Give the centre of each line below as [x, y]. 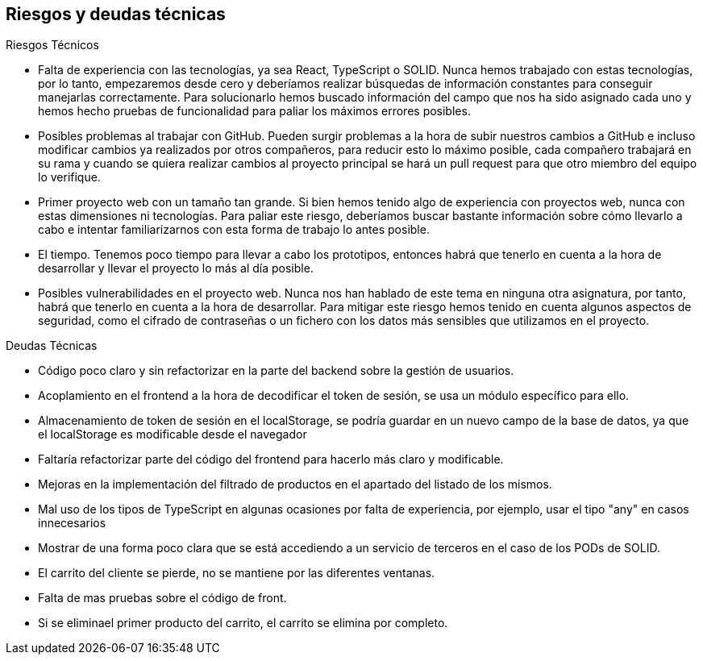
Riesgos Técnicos [52, 45]
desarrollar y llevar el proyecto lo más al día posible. [176, 268]
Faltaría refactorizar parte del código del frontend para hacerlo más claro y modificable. [271, 459]
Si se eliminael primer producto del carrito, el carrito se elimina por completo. [243, 623]
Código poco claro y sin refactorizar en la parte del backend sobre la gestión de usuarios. [276, 371]
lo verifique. [69, 177]
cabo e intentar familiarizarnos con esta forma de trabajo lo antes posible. [234, 230]
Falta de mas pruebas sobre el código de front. [162, 598]
